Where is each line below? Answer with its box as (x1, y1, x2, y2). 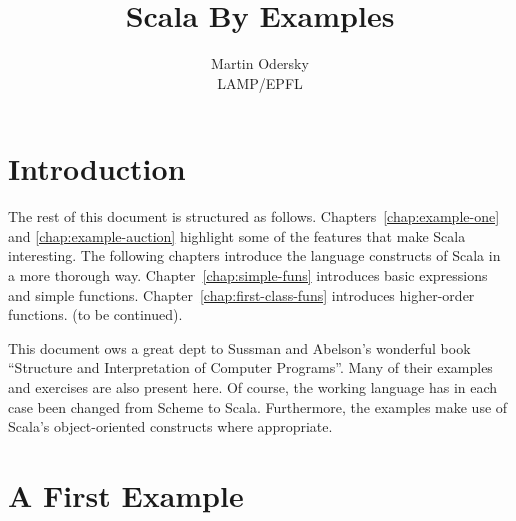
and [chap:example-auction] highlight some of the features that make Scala (8, 225, 466, 246)
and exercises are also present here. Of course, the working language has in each (8, 377, 498, 397)
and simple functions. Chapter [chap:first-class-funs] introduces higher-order (8, 284, 475, 305)
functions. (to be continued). (8, 304, 183, 325)
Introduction (8, 148, 186, 189)
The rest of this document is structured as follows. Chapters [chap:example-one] (8, 206, 500, 227)
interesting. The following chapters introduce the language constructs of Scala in (8, 245, 501, 266)
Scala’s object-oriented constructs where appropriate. (8, 416, 333, 437)
